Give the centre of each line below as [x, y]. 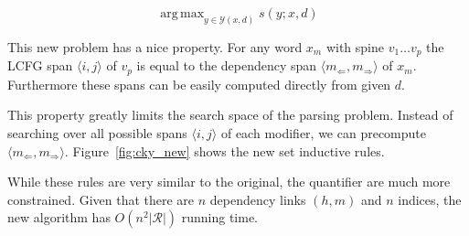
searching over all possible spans [97, 132]
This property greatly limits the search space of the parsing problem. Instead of [230, 115]
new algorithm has [59, 217]
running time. [219, 217]
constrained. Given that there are [101, 199]
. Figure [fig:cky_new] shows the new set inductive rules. [224, 150]
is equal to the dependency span [227, 65]
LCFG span [40, 65]
